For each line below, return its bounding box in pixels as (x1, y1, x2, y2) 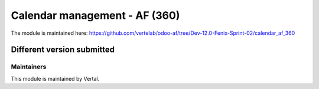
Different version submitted (11, 45, 115, 55)
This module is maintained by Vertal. (11, 75, 100, 82)
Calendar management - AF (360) (11, 9, 180, 22)
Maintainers (11, 62, 47, 71)
